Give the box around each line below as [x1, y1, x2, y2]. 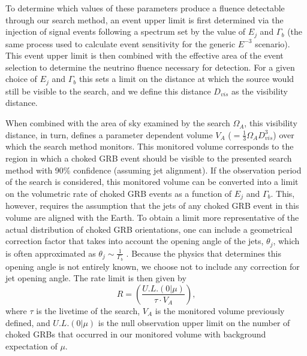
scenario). [255, 37, 290, 50]
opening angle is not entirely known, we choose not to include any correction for [5, 260, 300, 272]
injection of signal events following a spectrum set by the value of [5, 25, 246, 38]
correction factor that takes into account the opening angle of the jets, [5, 235, 264, 247]
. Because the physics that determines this [126, 247, 282, 259]
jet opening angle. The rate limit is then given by [5, 272, 186, 284]
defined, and [5, 316, 50, 328]
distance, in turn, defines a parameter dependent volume [5, 128, 213, 141]
